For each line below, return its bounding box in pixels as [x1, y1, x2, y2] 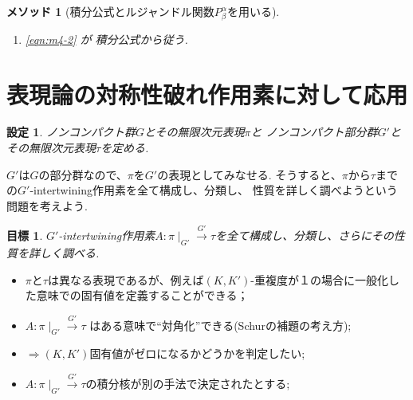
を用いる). [226, 3, 280, 19]
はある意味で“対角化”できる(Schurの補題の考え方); [89, 316, 352, 333]
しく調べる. [39, 245, 100, 261]
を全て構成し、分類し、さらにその [215, 227, 394, 244]
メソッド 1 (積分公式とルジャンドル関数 [6, 3, 214, 19]
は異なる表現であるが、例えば [47, 271, 204, 288]
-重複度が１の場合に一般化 [250, 271, 389, 288]
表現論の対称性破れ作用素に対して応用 [6, 77, 408, 110]
